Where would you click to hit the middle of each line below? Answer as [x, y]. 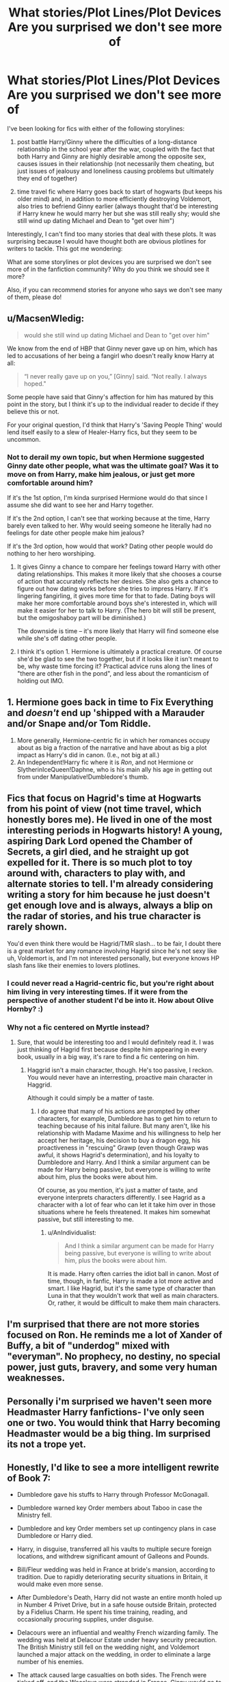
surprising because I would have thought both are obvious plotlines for [107, 241]
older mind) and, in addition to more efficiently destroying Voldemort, [114, 199]
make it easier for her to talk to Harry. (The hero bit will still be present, [117, 611]
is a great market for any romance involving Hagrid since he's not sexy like [112, 951]
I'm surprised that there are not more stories [103, 1324]
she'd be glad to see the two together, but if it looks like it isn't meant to [118, 659]
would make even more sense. [60, 1584]
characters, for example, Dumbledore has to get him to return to [127, 1118]
